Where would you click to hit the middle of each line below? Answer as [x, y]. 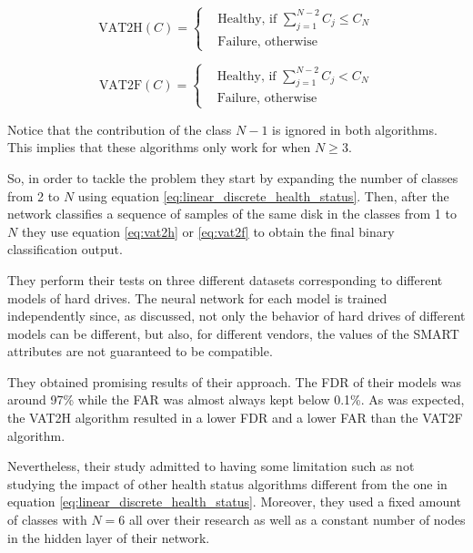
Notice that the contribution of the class [120, 129]
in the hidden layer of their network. [109, 537]
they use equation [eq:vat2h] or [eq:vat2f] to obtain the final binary [208, 231]
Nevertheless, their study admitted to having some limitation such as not [211, 466]
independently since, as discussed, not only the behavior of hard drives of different [236, 316]
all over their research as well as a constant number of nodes [297, 520]
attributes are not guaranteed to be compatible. [140, 351]
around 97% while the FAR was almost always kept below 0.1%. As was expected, [236, 399]
